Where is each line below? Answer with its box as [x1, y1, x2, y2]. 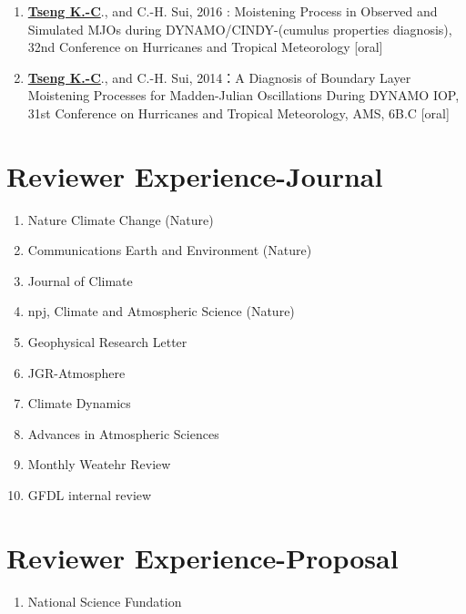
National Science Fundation [27, 591, 182, 610]
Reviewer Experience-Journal [6, 157, 383, 194]
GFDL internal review [27, 486, 152, 505]
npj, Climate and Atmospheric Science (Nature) [27, 302, 295, 321]
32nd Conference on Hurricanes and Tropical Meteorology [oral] [27, 37, 383, 56]
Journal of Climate [27, 271, 133, 290]
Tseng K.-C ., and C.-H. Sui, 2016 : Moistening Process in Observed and [27, 2, 438, 20]
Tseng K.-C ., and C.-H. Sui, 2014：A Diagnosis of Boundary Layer [27, 67, 411, 87]
